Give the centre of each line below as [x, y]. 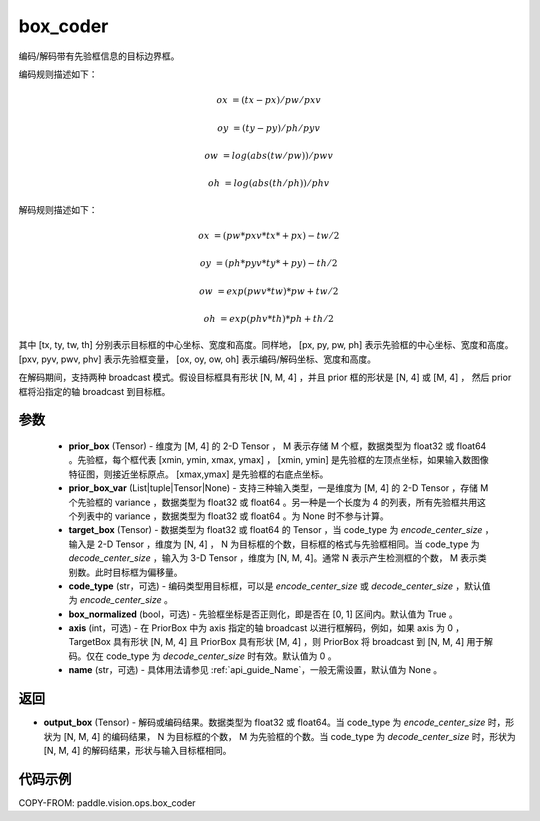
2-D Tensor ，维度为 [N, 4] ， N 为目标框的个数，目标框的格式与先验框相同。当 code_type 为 [288, 544]
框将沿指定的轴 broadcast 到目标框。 [94, 391]
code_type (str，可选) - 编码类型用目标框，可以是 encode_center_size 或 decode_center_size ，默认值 [279, 586]
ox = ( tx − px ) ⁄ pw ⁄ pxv [269, 100]
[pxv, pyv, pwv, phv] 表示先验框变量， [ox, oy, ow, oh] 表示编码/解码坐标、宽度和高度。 [197, 359]
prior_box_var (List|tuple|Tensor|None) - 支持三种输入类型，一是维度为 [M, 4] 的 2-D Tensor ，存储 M [278, 488]
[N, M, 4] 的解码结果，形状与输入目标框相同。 [137, 750]
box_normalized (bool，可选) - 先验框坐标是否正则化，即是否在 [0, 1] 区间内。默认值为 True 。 [263, 614]
